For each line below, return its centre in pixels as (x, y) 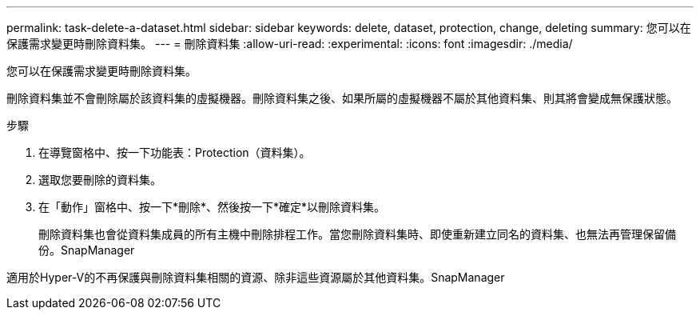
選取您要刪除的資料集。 (100, 180)
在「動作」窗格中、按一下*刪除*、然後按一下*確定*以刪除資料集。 (212, 207)
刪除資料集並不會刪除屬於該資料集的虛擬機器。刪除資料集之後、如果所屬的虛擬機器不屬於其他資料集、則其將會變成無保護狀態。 (342, 98)
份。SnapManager (87, 250)
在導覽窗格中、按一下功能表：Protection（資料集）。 (175, 152)
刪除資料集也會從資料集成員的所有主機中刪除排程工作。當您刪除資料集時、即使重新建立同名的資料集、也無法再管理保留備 (357, 234)
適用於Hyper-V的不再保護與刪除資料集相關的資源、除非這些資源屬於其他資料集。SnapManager (256, 277)
